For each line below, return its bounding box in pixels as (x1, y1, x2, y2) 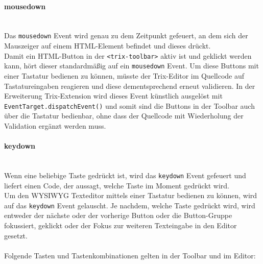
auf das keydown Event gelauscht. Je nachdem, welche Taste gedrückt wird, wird (4, 200, 255, 210)
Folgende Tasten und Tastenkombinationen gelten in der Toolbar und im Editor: (4, 250, 256, 260)
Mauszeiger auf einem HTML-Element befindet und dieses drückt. (4, 40, 211, 51)
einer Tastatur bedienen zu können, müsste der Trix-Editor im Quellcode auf (4, 70, 245, 81)
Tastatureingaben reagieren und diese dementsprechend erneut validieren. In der (4, 80, 255, 91)
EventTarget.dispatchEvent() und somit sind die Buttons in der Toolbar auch (4, 100, 255, 111)
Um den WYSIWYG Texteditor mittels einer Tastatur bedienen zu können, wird (4, 190, 257, 201)
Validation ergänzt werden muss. (4, 120, 106, 131)
